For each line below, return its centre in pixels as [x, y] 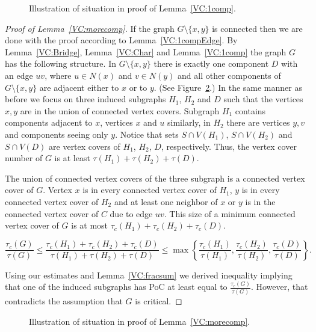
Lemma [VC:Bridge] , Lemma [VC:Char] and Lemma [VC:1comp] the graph [146, 51]
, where [58, 75]
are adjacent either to [79, 87]
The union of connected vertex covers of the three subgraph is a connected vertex [155, 178]
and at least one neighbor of [166, 201]
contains [250, 110]
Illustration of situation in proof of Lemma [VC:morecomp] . [140, 321]
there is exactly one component [211, 63]
